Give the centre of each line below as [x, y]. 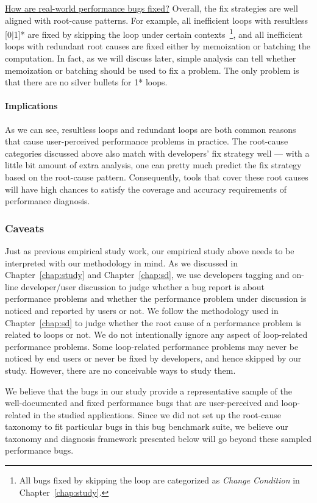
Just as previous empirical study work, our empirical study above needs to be [150, 250]
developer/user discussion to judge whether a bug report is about [143, 286]
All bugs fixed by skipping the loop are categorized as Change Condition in [159, 480]
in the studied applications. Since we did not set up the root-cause [157, 414]
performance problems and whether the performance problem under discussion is [156, 298]
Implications [31, 106]
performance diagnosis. [48, 201]
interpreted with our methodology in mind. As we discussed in [121, 262]
